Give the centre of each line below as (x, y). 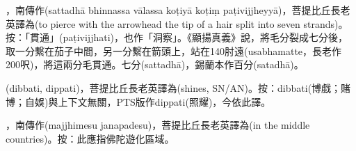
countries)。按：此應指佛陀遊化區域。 (90, 138)
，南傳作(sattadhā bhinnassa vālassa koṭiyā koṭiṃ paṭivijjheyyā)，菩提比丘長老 (178, 10)
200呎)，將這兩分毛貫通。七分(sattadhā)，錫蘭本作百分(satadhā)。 (155, 64)
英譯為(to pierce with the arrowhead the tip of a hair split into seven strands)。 (177, 23)
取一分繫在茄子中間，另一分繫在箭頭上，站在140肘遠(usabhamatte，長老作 (174, 50)
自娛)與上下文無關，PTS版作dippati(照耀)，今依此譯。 (148, 101)
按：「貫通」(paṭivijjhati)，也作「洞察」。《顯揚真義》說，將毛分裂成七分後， (177, 37)
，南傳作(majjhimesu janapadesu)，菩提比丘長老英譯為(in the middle (158, 125)
